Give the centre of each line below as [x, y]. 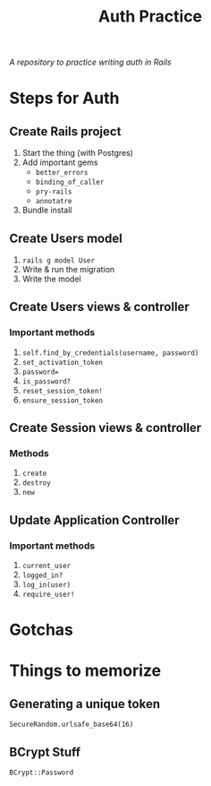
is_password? [46, 381]
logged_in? [42, 575]
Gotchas [42, 630]
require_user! [48, 595]
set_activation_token [62, 362]
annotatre [54, 202]
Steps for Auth [64, 98]
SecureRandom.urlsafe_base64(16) [72, 725]
